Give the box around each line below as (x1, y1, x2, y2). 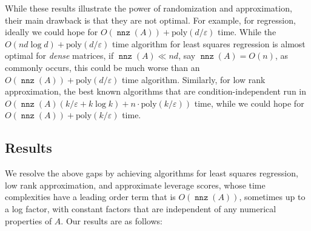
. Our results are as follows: (61, 214, 162, 227)
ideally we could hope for (5, 25, 98, 38)
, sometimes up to (239, 190, 306, 203)
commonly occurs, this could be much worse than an (5, 61, 200, 73)
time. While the (218, 25, 276, 38)
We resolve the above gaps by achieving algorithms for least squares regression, (5, 167, 298, 179)
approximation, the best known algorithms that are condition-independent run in (5, 85, 306, 98)
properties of (5, 214, 52, 227)
